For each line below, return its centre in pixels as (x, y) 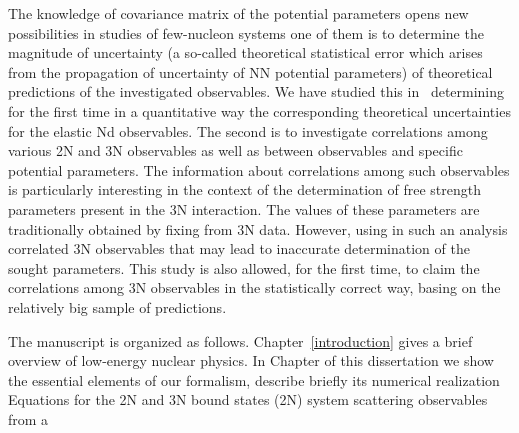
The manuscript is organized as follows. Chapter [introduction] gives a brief (240, 340)
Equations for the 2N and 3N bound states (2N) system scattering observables (248, 399)
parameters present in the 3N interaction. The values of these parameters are (244, 208)
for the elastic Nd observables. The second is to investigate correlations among (248, 130)
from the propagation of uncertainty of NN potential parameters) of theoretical (250, 71)
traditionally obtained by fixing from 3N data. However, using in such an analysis (258, 228)
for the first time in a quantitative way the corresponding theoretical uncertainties (259, 110)
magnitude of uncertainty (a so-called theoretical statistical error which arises (245, 52)
